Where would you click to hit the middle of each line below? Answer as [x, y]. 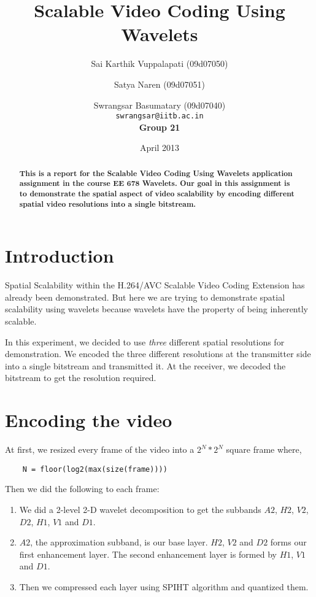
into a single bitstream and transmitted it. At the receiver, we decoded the [145, 365]
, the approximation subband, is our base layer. [119, 542]
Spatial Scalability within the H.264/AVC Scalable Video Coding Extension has [155, 285]
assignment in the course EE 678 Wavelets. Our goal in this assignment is [155, 183]
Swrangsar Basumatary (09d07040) [160, 105]
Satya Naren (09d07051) [160, 84]
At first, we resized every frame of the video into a [100, 449]
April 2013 [160, 148]
